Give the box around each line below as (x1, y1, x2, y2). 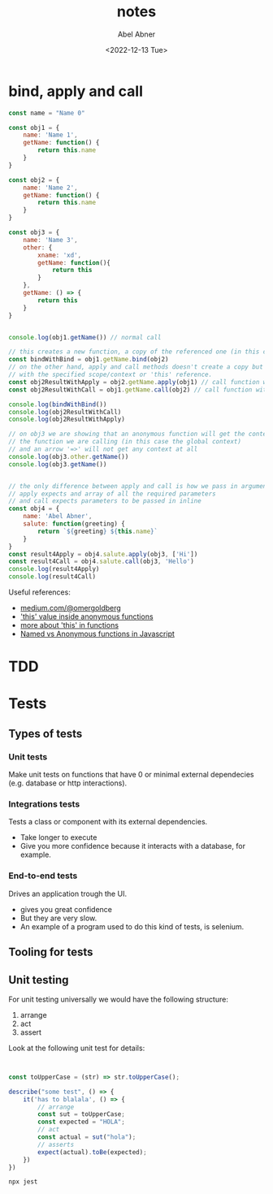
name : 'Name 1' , (23, 131, 79, 140)
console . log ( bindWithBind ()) (8, 400, 107, 409)
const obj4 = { (8, 504, 60, 513)
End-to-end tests (8, 870, 78, 881)
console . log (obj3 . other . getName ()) (8, 452, 129, 461)
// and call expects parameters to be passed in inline (8, 497, 201, 505)
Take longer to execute (19, 833, 97, 842)
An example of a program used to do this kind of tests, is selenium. (19, 921, 245, 932)
